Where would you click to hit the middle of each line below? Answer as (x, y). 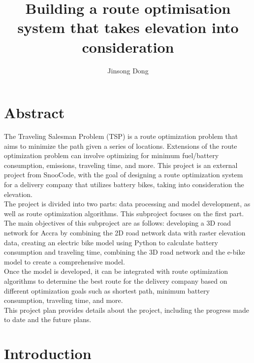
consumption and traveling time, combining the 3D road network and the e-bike (125, 252)
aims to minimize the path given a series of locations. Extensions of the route (121, 146)
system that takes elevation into (128, 27)
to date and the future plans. (48, 319)
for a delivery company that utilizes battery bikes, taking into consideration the (124, 184)
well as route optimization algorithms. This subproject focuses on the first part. (124, 213)
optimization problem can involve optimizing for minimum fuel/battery (111, 155)
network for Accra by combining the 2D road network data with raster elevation (125, 232)
